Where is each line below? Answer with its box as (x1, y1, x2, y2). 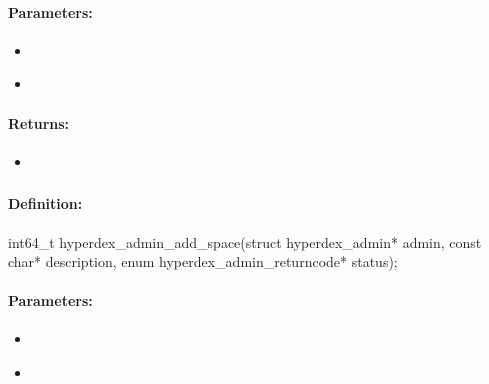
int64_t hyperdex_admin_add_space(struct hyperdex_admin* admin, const (8, 231, 482, 252)
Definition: (8, 193, 83, 214)
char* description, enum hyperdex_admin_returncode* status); (8, 251, 398, 272)
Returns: (8, 112, 70, 133)
